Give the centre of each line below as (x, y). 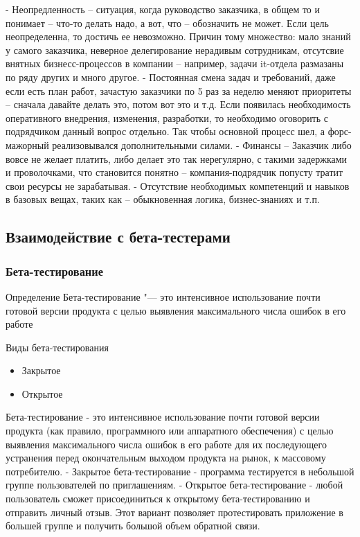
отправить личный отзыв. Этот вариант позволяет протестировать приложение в (174, 512)
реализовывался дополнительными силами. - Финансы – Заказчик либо (202, 144)
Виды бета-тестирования (57, 347)
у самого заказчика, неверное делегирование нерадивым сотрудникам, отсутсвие (175, 50)
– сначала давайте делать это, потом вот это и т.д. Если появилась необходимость (178, 104)
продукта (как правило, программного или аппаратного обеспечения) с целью (170, 431)
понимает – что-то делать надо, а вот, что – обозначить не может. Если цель (167, 23)
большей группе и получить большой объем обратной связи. (133, 526)
